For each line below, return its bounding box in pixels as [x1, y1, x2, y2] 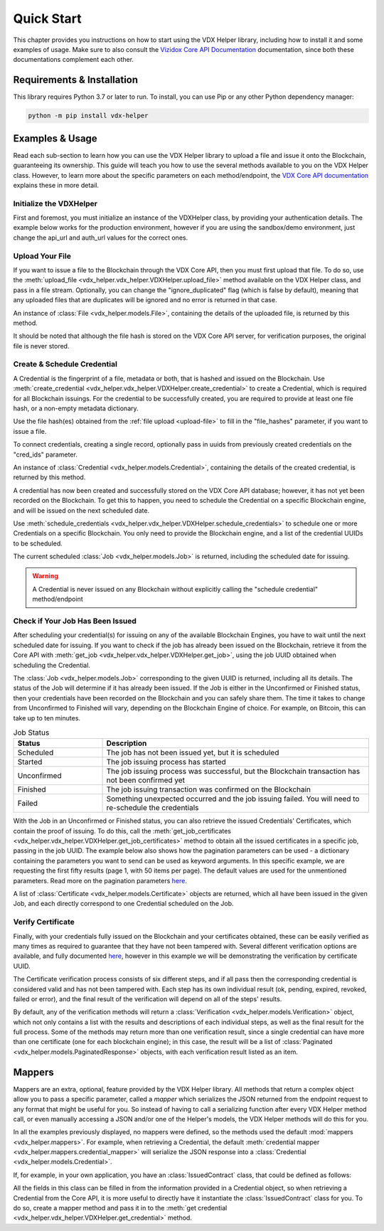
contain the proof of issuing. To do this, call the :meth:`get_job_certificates [13, 826, 231, 835]
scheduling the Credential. [13, 661, 90, 669]
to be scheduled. [13, 539, 63, 548]
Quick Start [13, 11, 82, 26]
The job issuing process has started [106, 757, 227, 767]
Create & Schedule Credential [13, 359, 117, 369]
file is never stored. [13, 341, 70, 350]
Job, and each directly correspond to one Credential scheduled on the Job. [13, 900, 234, 908]
